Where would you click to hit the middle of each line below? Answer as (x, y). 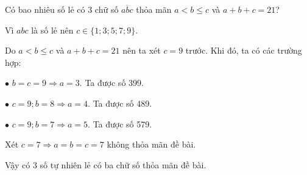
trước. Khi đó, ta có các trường (244, 50)
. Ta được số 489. (120, 103)
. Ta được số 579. (120, 123)
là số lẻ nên (52, 30)
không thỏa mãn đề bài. (151, 144)
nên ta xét (142, 50)
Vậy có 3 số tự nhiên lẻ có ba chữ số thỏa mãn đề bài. (106, 164)
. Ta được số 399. (111, 83)
